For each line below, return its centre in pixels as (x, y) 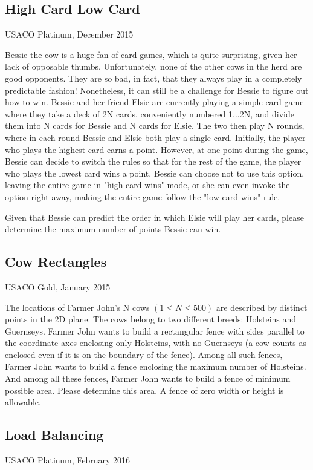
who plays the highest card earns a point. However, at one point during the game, (156, 149)
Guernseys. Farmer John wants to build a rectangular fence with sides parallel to (155, 331)
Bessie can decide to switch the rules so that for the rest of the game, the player (153, 161)
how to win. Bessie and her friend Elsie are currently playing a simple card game (154, 102)
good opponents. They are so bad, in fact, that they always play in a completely (153, 78)
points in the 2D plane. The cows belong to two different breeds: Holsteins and (151, 319)
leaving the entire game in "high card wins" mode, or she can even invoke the (147, 185)
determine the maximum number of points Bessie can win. (113, 229)
